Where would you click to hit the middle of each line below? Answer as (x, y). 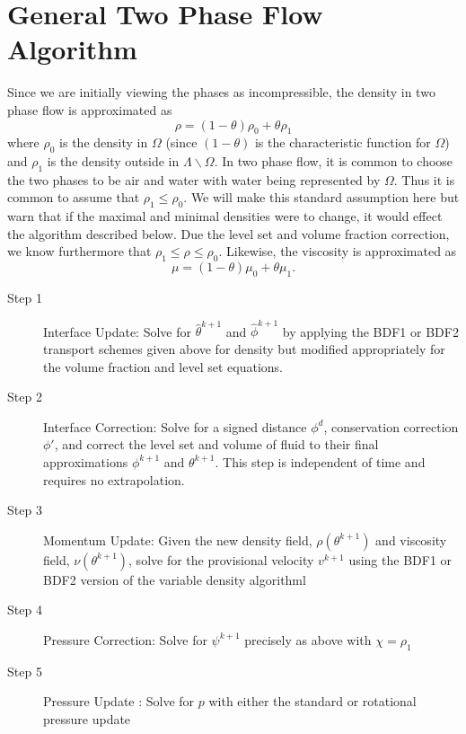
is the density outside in (113, 161)
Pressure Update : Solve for (119, 701)
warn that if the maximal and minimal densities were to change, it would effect (225, 216)
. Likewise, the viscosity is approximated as (338, 251)
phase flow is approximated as (90, 109)
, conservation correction (391, 426)
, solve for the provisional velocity (221, 559)
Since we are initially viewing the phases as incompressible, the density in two (221, 92)
